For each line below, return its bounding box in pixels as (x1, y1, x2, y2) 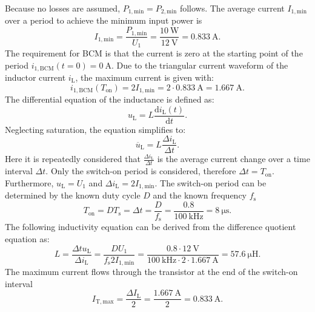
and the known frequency (153, 189, 247, 202)
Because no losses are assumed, (5, 2, 121, 14)
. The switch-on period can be (154, 176, 267, 189)
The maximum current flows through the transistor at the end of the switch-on (5, 265, 298, 278)
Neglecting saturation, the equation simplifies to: (5, 123, 186, 135)
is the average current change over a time (157, 152, 310, 165)
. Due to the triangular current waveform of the (111, 58, 288, 71)
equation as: (5, 232, 50, 245)
